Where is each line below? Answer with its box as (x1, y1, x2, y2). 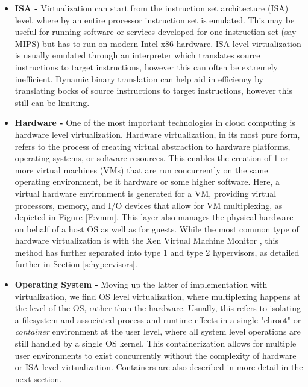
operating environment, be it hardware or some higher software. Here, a (14, 175, 280, 188)
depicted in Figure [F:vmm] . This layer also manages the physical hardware (14, 211, 294, 223)
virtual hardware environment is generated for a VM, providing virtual (14, 187, 277, 199)
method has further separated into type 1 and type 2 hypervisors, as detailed (14, 246, 300, 258)
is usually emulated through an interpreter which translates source (14, 49, 260, 61)
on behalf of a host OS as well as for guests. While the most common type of (14, 222, 299, 235)
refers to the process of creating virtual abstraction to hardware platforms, (14, 140, 291, 152)
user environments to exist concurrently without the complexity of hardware (14, 348, 297, 361)
